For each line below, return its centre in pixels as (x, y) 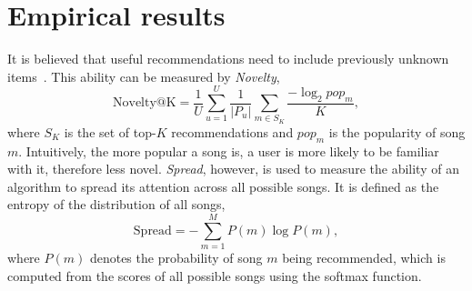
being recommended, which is (364, 258)
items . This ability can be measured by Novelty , (144, 76)
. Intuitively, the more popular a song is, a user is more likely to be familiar (229, 151)
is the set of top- (110, 131)
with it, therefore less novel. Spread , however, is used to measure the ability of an (233, 169)
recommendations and (232, 131)
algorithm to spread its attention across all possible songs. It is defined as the (223, 186)
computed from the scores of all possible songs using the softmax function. (215, 275)
